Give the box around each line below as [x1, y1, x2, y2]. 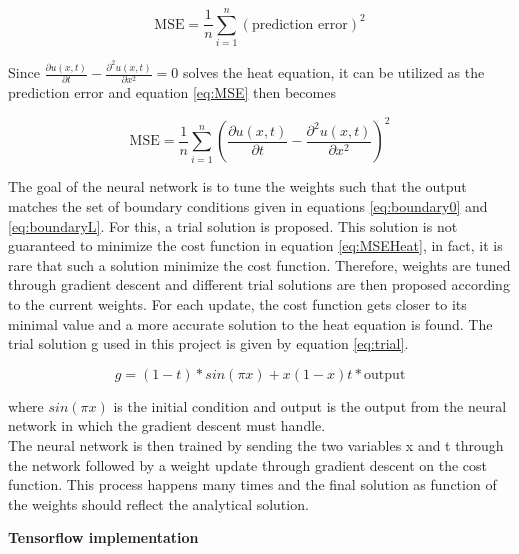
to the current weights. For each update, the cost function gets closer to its [8, 294, 467, 315]
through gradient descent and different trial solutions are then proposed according [8, 274, 510, 295]
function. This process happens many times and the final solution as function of [8, 474, 497, 495]
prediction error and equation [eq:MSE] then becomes [8, 82, 336, 103]
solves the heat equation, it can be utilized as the [183, 62, 485, 83]
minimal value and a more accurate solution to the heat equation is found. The [8, 313, 493, 334]
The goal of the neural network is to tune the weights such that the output [8, 176, 467, 197]
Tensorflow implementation [8, 527, 199, 548]
